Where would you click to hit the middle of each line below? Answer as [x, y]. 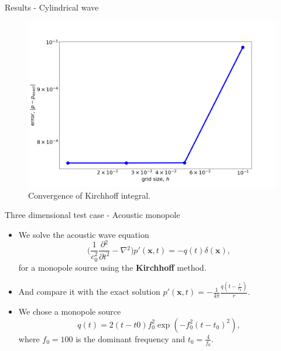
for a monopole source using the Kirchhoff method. [112, 267]
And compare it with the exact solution [89, 292]
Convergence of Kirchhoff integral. [89, 195]
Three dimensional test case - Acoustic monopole [92, 215]
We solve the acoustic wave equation [84, 234]
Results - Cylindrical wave [52, 7]
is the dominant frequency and [130, 338]
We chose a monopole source [70, 311]
